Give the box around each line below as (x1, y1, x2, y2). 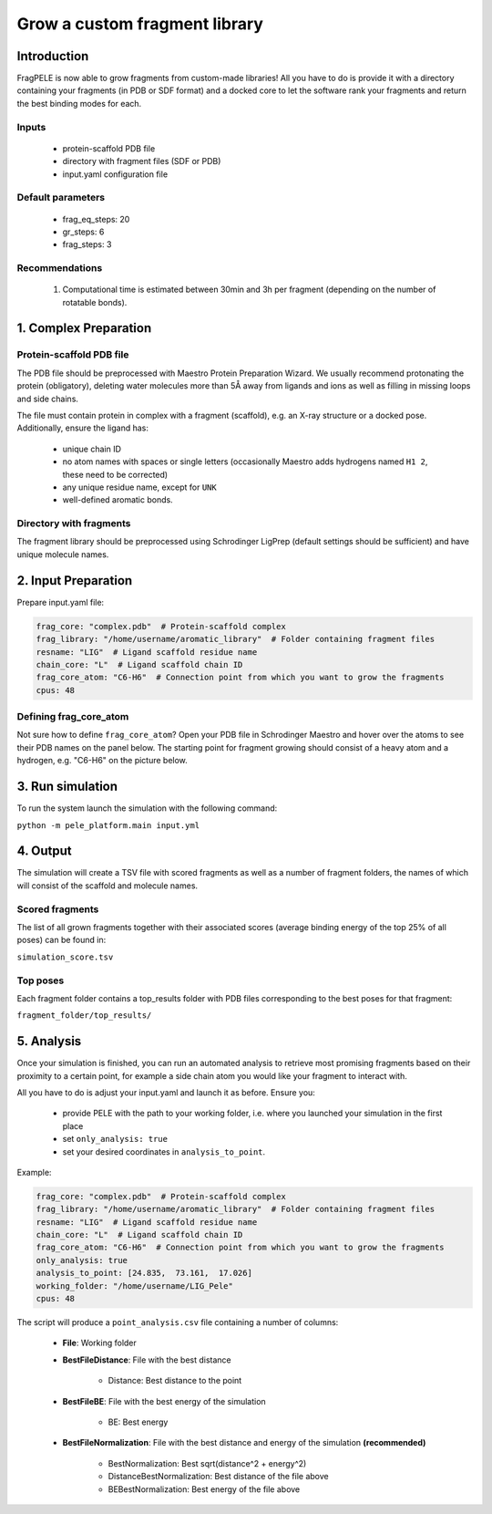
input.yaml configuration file (62, 169, 169, 180)
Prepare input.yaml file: (16, 596, 105, 607)
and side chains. (16, 393, 79, 404)
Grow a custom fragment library (16, 14, 264, 34)
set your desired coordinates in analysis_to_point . (62, 1146, 266, 1157)
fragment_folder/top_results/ (16, 1011, 152, 1021)
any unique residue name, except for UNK (62, 482, 218, 493)
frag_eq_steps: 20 (62, 213, 130, 224)
